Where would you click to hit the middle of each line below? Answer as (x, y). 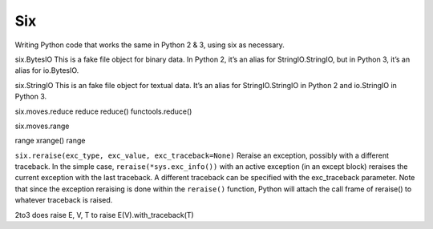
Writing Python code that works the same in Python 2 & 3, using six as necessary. (150, 45)
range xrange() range (50, 141)
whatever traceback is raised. (64, 200)
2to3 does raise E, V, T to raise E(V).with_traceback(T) (104, 215)
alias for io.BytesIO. (47, 70)
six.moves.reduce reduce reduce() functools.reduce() (103, 111)
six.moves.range (42, 126)
